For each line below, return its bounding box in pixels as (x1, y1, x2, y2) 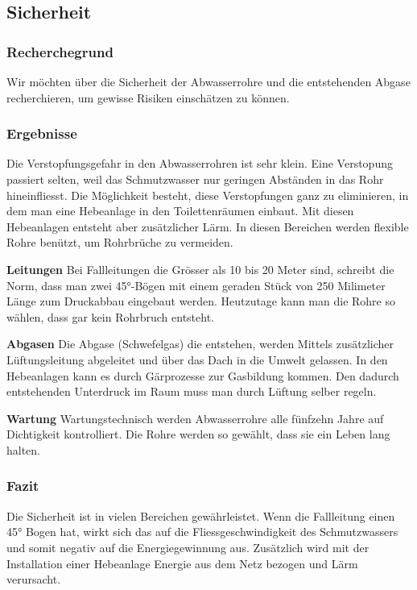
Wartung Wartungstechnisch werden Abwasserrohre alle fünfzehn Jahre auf (6, 409, 384, 426)
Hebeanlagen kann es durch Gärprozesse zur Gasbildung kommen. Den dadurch (6, 367, 399, 384)
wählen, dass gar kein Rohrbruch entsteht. (6, 308, 214, 325)
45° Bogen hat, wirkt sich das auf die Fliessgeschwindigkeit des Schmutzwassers (6, 523, 398, 540)
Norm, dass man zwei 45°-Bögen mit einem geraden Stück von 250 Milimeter (6, 276, 386, 293)
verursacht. (6, 571, 61, 588)
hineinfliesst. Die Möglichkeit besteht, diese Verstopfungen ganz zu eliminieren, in (6, 186, 409, 203)
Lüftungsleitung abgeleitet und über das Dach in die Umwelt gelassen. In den (6, 351, 388, 368)
